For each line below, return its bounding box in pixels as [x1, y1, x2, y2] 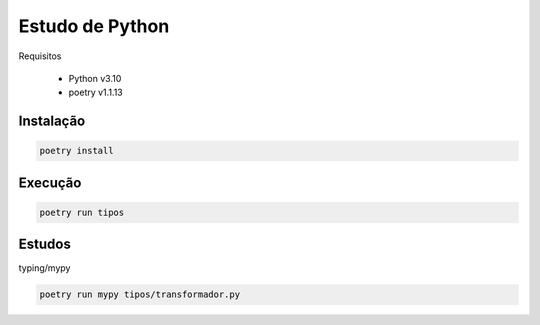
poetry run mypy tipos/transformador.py [39, 289, 240, 300]
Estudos [18, 236, 72, 253]
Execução [18, 174, 82, 191]
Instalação [18, 113, 86, 130]
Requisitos [18, 50, 62, 62]
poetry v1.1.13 [68, 86, 124, 99]
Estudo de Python [18, 15, 170, 37]
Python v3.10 [68, 72, 122, 84]
